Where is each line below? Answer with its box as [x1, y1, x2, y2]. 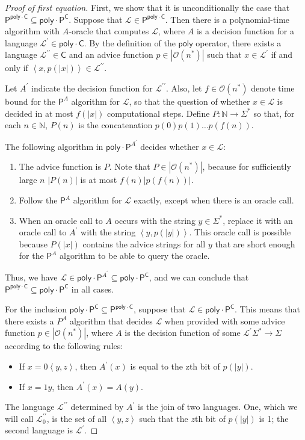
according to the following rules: [5, 339, 123, 352]
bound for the [5, 95, 56, 107]
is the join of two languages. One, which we [138, 400, 298, 413]
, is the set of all [46, 412, 107, 424]
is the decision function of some [125, 326, 241, 339]
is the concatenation [78, 119, 153, 131]
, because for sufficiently [202, 160, 291, 173]
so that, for [253, 107, 295, 119]
